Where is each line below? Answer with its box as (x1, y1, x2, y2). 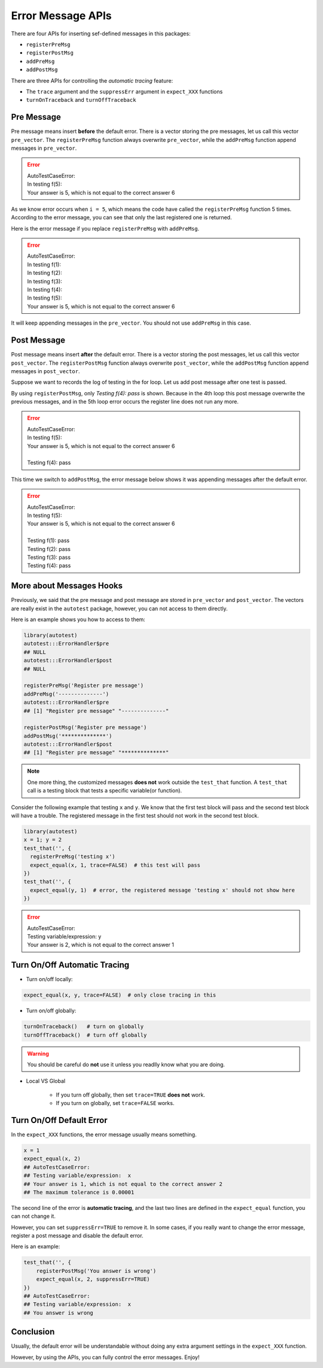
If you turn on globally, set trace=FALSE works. (56, 1100, 175, 1107)
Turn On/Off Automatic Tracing (11, 960, 130, 970)
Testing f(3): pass (27, 553, 71, 561)
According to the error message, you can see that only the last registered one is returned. (11, 214, 232, 221)
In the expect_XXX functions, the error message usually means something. (11, 1131, 197, 1138)
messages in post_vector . (11, 367, 80, 374)
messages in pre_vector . (11, 144, 77, 152)
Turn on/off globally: (26, 1007, 77, 1015)
